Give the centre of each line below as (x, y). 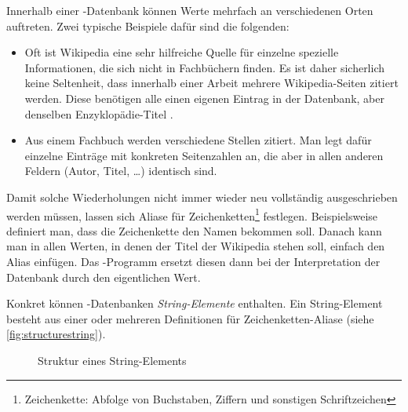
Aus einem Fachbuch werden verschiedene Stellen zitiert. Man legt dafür (198, 140)
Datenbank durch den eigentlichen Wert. (104, 277)
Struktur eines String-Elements (112, 360)
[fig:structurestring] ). (56, 334)
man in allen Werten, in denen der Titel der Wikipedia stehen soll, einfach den (196, 246)
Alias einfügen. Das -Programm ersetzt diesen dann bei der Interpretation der (193, 261)
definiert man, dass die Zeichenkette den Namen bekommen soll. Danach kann (194, 230)
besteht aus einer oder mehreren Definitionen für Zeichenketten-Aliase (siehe (190, 318)
